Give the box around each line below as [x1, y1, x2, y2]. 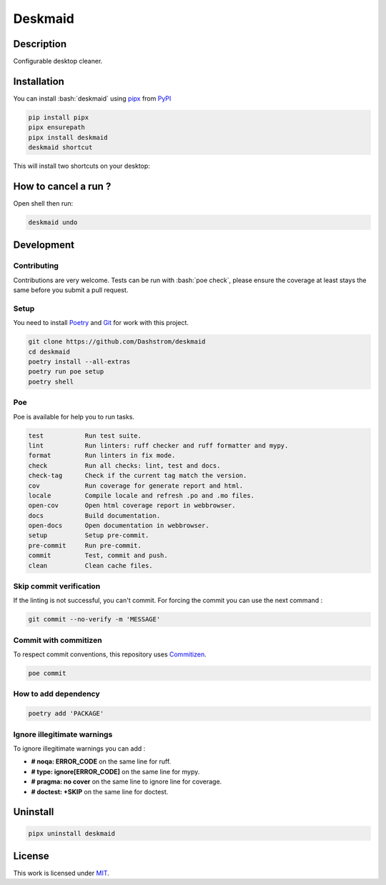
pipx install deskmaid [28, 133, 108, 141]
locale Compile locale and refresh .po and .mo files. [28, 491, 255, 499]
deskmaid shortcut [28, 144, 93, 151]
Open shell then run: [13, 199, 74, 208]
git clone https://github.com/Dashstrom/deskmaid [28, 338, 206, 346]
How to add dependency [13, 689, 100, 699]
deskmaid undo [28, 219, 78, 226]
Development [13, 239, 75, 251]
